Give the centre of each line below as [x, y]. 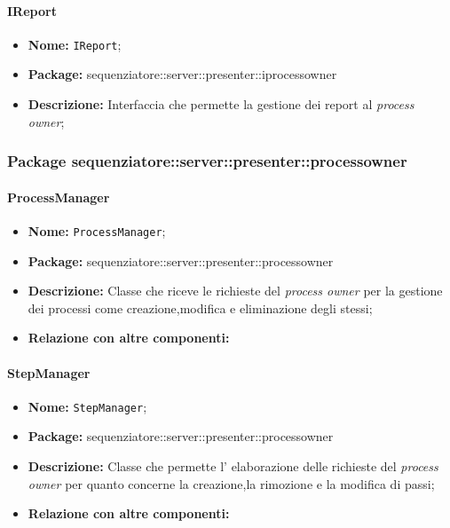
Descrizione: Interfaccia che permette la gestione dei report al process [221, 104]
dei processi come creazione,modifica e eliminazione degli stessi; [200, 307]
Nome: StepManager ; [87, 406]
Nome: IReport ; [75, 44]
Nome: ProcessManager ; [97, 230]
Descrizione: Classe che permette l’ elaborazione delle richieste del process [233, 465]
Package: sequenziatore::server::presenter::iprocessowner [182, 74]
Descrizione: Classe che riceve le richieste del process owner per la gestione [235, 291]
